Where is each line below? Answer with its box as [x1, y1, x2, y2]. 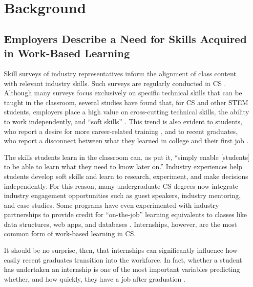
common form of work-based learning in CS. [4, 228, 136, 239]
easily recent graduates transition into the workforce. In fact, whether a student [4, 254, 242, 265]
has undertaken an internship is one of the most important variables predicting [4, 264, 240, 274]
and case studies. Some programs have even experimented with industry [4, 199, 219, 210]
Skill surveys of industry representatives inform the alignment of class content [4, 68, 236, 78]
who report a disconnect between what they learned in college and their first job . [4, 135, 249, 146]
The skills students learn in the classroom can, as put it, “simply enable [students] [4, 152, 250, 162]
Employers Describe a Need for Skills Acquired [4, 31, 247, 46]
